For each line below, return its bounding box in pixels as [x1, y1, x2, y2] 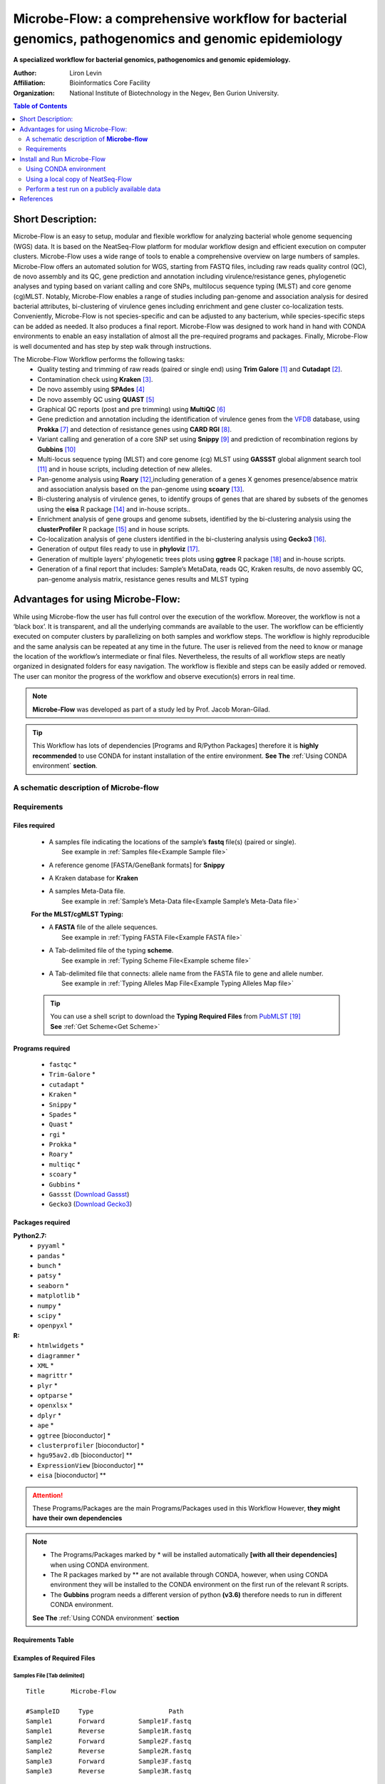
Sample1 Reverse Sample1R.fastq [26, 1727, 192, 1735]
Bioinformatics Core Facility [69, 78, 151, 87]
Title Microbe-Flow [26, 1687, 117, 1695]
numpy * [37, 1301, 62, 1309]
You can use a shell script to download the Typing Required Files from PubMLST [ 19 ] [50, 1012, 301, 1020]
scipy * [37, 1311, 62, 1319]
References [19, 195, 53, 203]
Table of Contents [13, 101, 68, 110]
